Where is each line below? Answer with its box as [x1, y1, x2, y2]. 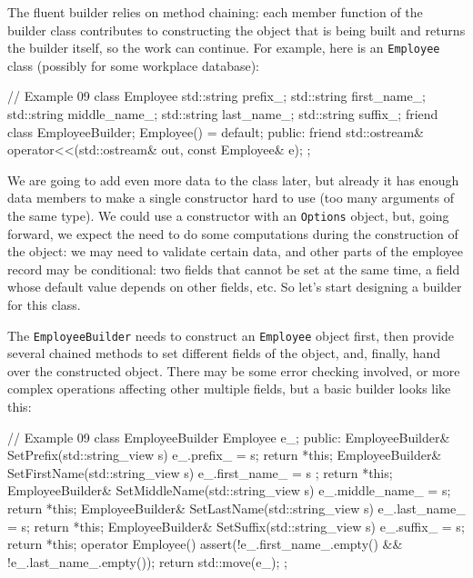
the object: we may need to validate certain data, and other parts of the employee [7, 242, 464, 261]
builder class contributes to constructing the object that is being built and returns [7, 20, 466, 39]
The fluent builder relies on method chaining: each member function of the [7, 3, 423, 21]
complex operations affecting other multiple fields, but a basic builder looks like [7, 379, 451, 398]
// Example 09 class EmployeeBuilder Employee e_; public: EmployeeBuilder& [7, 427, 450, 446]
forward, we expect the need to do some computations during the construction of [7, 224, 458, 243]
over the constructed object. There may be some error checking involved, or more [7, 361, 460, 380]
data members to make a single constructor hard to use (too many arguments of [7, 188, 454, 207]
